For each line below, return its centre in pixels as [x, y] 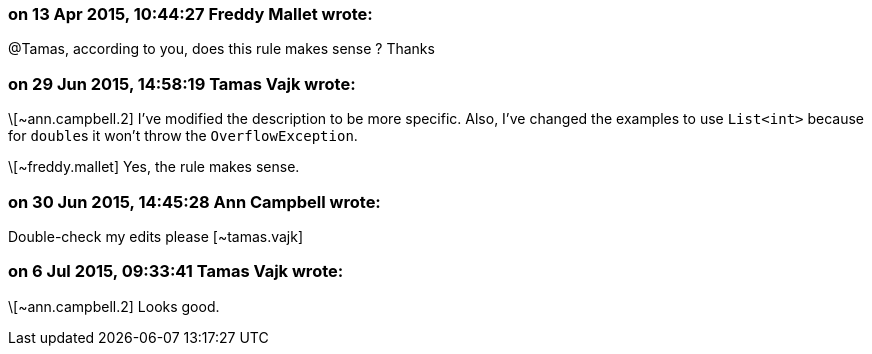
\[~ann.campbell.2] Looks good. [114, 306]
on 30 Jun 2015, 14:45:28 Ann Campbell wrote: [194, 201]
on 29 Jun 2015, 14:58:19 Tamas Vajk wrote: [182, 83]
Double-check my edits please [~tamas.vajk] [156, 236]
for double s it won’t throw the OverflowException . [183, 136]
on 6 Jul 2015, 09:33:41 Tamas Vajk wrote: [176, 271]
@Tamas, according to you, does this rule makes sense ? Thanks [221, 49]
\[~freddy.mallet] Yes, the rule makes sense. [154, 167]
